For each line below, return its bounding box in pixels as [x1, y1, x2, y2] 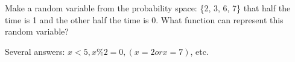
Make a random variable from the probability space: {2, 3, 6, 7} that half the [5, 2, 291, 14]
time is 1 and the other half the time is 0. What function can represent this [5, 13, 284, 26]
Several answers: [5, 45, 65, 57]
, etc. [190, 45, 209, 57]
